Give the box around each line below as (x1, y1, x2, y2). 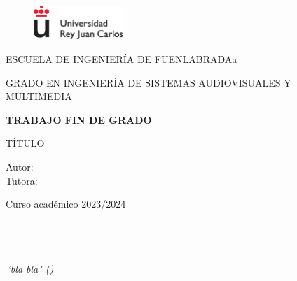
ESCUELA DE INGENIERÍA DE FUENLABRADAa (6, 52, 237, 66)
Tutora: (6, 173, 38, 187)
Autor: (6, 159, 34, 173)
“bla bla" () (6, 261, 54, 275)
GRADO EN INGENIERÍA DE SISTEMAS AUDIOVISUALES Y (6, 75, 291, 89)
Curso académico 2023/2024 (6, 196, 126, 211)
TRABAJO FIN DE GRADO (6, 112, 152, 127)
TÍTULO (6, 136, 45, 150)
